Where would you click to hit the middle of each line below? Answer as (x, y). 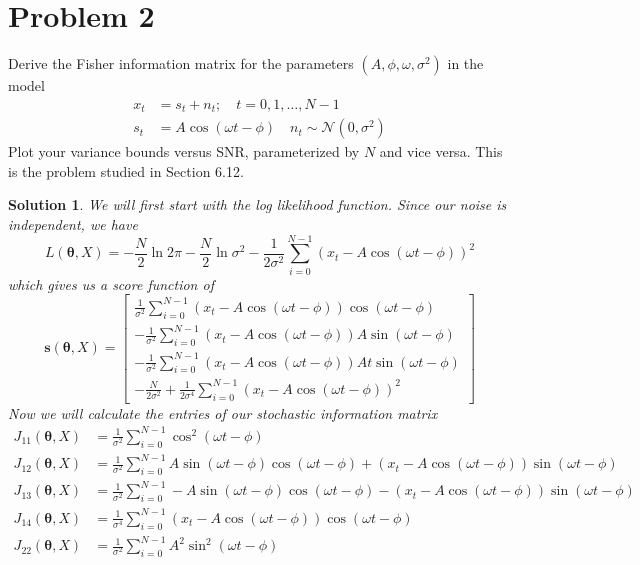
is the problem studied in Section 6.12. (126, 170)
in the (465, 63)
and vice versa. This (441, 151)
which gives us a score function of (111, 283)
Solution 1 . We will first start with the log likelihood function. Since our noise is (257, 204)
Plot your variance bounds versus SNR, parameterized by (184, 151)
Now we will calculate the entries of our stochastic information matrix (223, 412)
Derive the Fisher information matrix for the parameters (181, 63)
